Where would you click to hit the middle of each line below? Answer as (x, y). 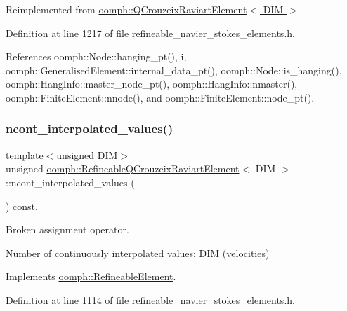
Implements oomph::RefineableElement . (91, 276)
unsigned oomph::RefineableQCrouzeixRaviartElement (123, 168)
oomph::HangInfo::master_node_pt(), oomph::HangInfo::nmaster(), (152, 84)
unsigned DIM (87, 154)
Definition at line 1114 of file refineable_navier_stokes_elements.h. (150, 299)
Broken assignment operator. (67, 229)
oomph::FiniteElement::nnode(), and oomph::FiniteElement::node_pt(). (160, 97)
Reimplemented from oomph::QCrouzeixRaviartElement (126, 9)
